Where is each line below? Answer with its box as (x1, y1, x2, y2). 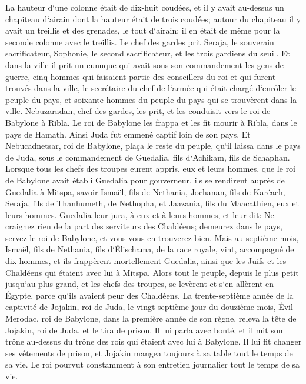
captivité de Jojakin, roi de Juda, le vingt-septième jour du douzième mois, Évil (5, 300, 293, 313)
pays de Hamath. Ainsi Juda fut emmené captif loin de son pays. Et (5, 128, 251, 140)
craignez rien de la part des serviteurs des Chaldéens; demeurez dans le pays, (5, 220, 282, 232)
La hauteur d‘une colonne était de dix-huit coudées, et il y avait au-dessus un (5, 1, 284, 13)
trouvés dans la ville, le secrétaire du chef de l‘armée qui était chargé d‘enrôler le (5, 82, 296, 94)
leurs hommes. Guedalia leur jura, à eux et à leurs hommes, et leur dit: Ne (5, 208, 274, 221)
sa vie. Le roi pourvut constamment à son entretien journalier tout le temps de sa (5, 358, 300, 370)
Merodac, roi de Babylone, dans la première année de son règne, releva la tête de (5, 312, 297, 325)
